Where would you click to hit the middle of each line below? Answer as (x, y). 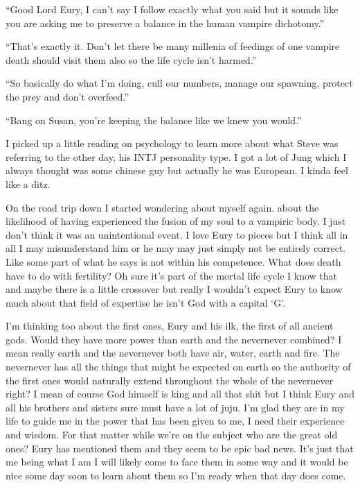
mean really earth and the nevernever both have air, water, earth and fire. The (173, 353)
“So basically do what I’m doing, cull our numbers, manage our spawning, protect (179, 83)
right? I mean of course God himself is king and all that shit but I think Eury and (180, 394)
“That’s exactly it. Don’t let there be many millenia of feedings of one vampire (173, 46)
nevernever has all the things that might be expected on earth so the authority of (178, 367)
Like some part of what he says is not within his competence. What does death (173, 261)
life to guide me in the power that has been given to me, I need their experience (175, 421)
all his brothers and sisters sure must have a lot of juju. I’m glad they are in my (175, 407)
